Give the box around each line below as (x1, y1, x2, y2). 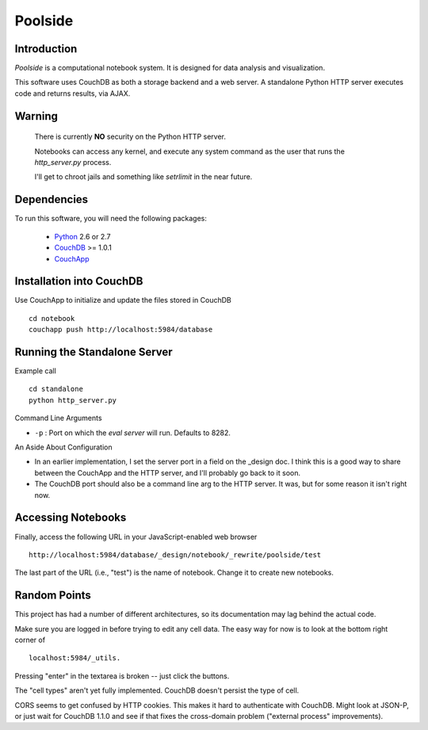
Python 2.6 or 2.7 (54, 231, 111, 241)
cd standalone (29, 384, 83, 394)
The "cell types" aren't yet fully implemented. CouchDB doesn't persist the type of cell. (14, 686, 300, 695)
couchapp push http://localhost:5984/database (29, 325, 213, 334)
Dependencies (14, 193, 89, 206)
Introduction (14, 42, 78, 55)
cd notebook (29, 314, 75, 323)
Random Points (14, 589, 91, 602)
